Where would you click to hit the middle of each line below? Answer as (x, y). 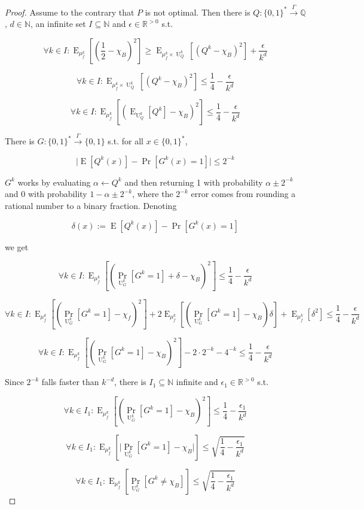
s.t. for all (126, 141)
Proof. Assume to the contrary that (70, 12)
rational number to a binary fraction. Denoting (91, 205)
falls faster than (70, 382)
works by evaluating (54, 182)
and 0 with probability (46, 194)
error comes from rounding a (243, 194)
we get (17, 246)
